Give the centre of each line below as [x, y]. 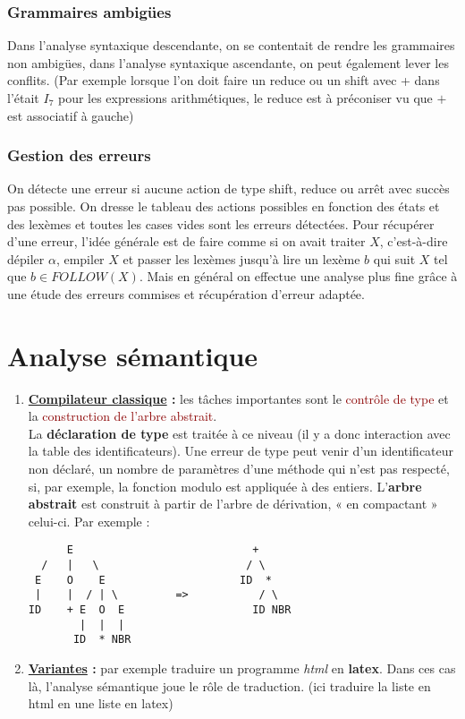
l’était [23, 98]
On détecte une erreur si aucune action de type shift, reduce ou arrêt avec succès [228, 188]
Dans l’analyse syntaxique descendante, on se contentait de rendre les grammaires [231, 45]
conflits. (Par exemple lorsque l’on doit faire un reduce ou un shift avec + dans [224, 80]
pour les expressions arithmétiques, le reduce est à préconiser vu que [245, 98]
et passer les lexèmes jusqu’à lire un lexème [241, 258]
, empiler [80, 258]
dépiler [26, 258]
